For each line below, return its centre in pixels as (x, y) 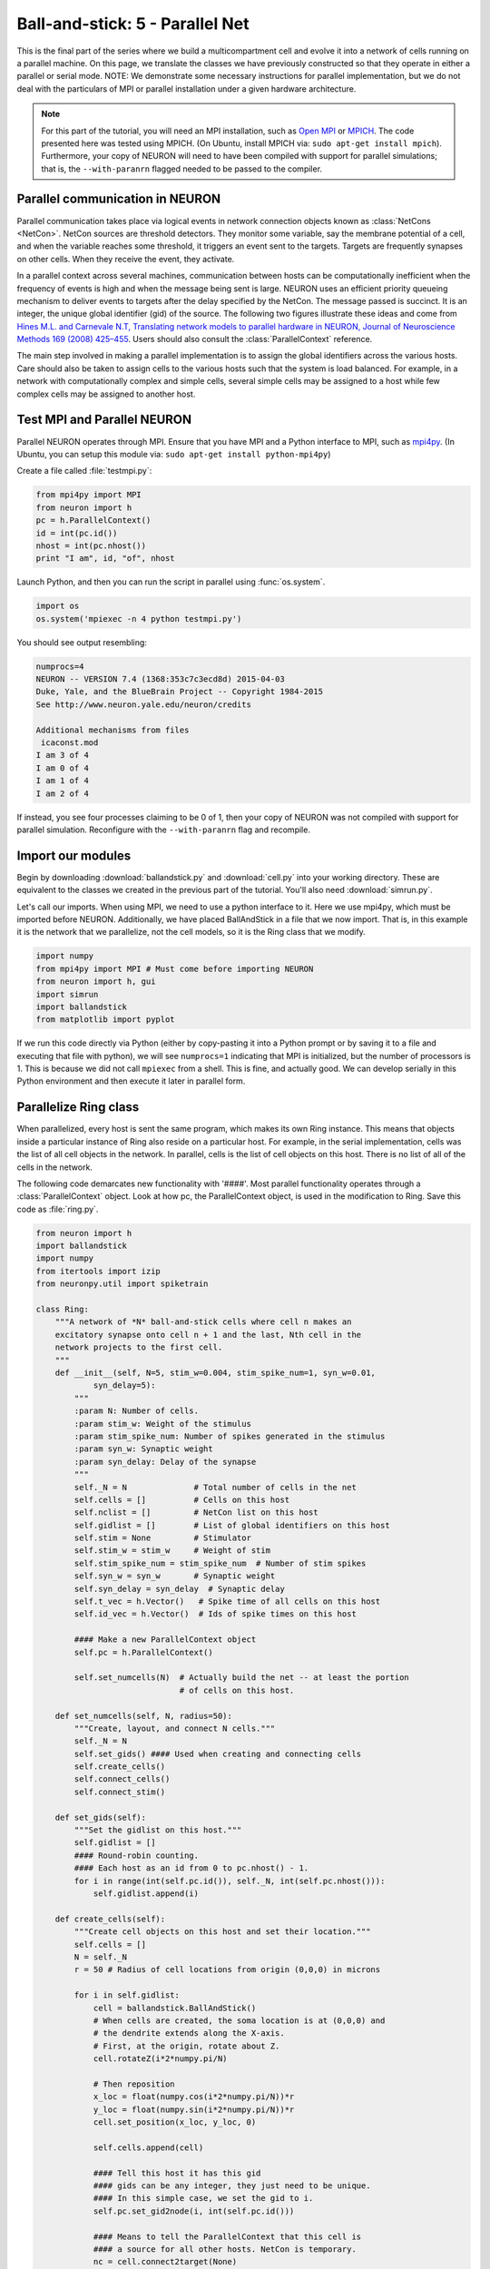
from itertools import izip (98, 1271)
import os (58, 606)
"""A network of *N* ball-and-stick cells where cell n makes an (203, 1322)
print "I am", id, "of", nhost (106, 559)
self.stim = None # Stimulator (162, 1538)
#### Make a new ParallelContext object (165, 1640)
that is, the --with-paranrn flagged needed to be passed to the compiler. (181, 169)
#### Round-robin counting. (137, 1855)
